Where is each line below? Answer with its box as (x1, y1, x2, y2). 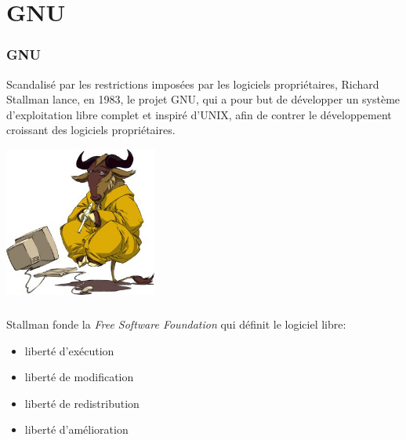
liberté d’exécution (24, 342, 114, 358)
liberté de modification (24, 369, 134, 385)
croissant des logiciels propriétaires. (6, 122, 176, 138)
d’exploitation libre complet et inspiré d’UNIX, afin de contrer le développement (6, 106, 392, 122)
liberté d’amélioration (24, 421, 129, 438)
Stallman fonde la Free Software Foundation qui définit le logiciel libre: (6, 315, 346, 332)
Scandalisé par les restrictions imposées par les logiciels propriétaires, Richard (6, 75, 379, 92)
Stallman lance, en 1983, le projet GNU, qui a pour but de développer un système (6, 91, 401, 107)
